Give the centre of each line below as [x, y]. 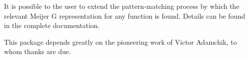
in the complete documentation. [52, 25]
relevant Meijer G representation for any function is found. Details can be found [125, 15]
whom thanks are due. [37, 51]
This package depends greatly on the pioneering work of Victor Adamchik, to [121, 42]
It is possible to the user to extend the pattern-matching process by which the [122, 6]
